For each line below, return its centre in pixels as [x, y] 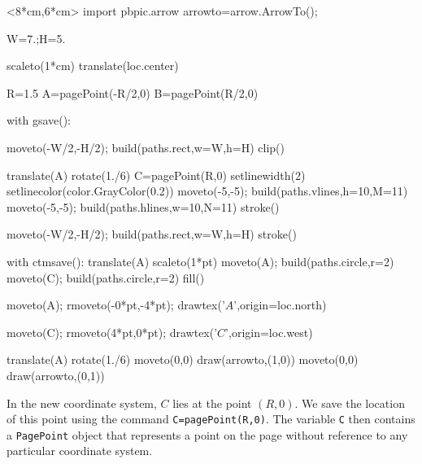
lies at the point [212, 403]
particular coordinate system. [80, 451]
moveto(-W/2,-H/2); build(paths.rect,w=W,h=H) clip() [146, 147]
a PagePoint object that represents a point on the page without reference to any [207, 434]
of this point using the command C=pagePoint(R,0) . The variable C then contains [211, 419]
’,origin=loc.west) [269, 332]
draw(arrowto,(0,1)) [56, 375]
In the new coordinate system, [82, 403]
